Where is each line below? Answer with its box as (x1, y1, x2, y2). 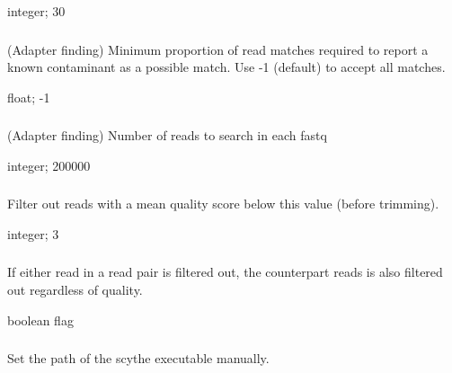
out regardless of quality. (7, 280, 143, 299)
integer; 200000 (7, 155, 91, 174)
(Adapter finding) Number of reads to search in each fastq (7, 126, 327, 145)
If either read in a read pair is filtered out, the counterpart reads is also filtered (7, 262, 443, 281)
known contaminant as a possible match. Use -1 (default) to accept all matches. (7, 58, 446, 76)
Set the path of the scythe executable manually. (7, 349, 270, 368)
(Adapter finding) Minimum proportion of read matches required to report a (7, 40, 429, 58)
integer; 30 (7, 2, 66, 20)
